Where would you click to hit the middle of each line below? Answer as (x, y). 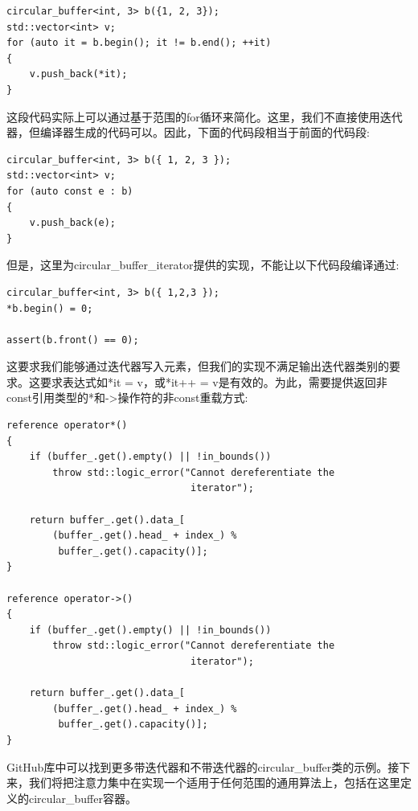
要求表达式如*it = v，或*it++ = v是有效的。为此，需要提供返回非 (213, 381)
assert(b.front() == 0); (73, 340)
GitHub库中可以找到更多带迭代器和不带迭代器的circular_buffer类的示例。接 (203, 766)
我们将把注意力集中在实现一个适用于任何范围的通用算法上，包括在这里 (214, 782)
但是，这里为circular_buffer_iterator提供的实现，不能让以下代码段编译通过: (203, 265)
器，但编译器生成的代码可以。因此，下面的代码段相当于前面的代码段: (188, 132)
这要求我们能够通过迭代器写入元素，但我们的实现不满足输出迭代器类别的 (198, 366)
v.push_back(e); (73, 223)
